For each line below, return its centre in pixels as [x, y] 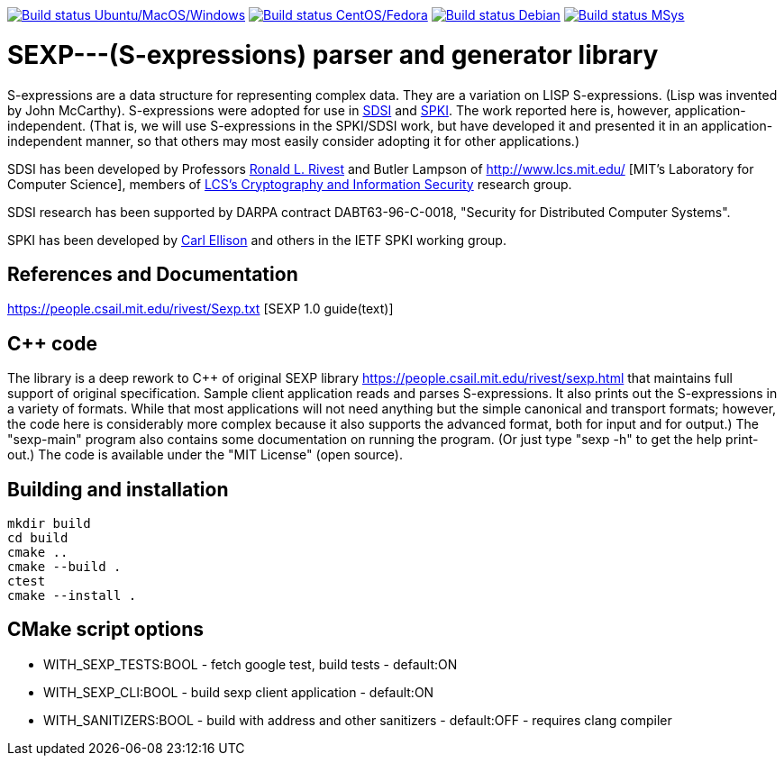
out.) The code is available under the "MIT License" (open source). [205, 455]
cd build [38, 538]
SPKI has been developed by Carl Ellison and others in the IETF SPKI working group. [257, 240]
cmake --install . [72, 596]
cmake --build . [64, 567]
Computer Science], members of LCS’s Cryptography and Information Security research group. [290, 184]
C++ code [52, 343]
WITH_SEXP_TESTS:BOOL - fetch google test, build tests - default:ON [251, 664]
